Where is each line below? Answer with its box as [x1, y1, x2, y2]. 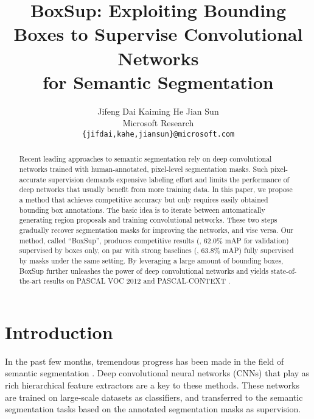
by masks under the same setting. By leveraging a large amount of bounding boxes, [19, 255, 284, 265]
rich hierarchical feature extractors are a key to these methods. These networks [5, 378, 300, 391]
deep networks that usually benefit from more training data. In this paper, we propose [19, 184, 293, 195]
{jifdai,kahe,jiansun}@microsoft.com [82, 129, 235, 138]
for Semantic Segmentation [43, 69, 274, 94]
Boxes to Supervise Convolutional [13, 21, 303, 46]
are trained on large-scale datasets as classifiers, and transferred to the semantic [5, 390, 303, 403]
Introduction [5, 319, 113, 344]
